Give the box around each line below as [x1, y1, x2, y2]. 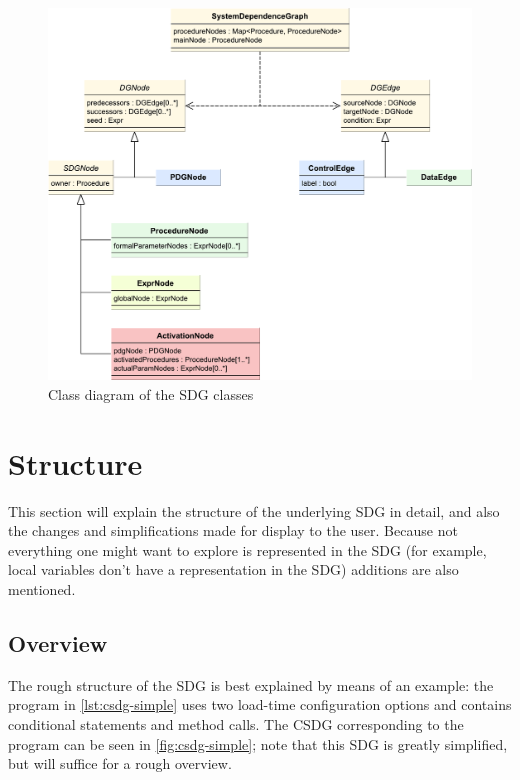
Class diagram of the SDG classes [48, 383, 254, 404]
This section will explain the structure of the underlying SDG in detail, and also [8, 500, 500, 521]
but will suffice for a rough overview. [8, 753, 232, 774]
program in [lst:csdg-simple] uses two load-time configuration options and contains [8, 694, 512, 715]
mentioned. [8, 578, 76, 599]
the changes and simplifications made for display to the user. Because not [8, 520, 458, 541]
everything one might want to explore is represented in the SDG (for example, [8, 539, 487, 560]
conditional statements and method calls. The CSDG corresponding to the [8, 713, 464, 734]
